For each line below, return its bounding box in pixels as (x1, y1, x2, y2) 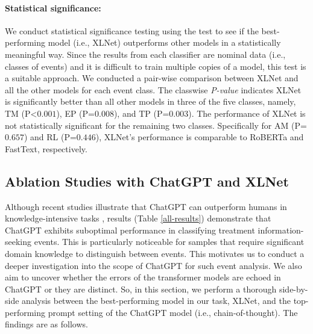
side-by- (279, 282, 308, 295)
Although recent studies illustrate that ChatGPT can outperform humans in (5, 200, 287, 212)
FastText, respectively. (5, 142, 87, 155)
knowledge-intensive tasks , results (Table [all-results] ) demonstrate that (5, 212, 271, 224)
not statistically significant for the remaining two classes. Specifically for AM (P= (5, 119, 307, 131)
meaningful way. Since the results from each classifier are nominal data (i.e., (5, 48, 286, 60)
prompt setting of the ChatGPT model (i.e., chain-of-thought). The (48, 306, 298, 318)
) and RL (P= (24, 131, 77, 143)
